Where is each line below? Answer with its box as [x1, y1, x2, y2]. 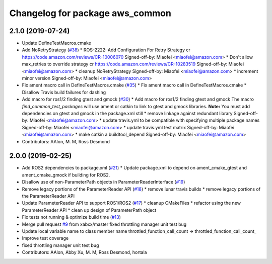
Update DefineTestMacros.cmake [22, 40, 92, 46]
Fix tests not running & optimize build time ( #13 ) [22, 214, 121, 220]
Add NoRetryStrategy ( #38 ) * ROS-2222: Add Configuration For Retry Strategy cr [22, 47, 191, 53]
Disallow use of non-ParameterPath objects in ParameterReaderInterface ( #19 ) [22, 179, 185, 185]
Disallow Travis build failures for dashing [22, 89, 106, 95]
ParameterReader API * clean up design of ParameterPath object [22, 207, 157, 213]
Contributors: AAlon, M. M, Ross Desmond [22, 138, 110, 144]
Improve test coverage [22, 235, 69, 241]
